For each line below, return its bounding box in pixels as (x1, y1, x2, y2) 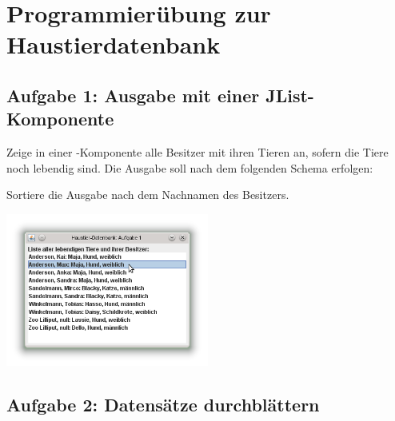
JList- (265, 82, 314, 107)
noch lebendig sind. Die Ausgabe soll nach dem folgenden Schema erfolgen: (6, 159, 373, 176)
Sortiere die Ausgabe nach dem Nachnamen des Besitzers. (6, 186, 289, 203)
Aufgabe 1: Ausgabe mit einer (6, 82, 260, 107)
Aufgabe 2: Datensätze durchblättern (6, 391, 320, 416)
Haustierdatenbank (6, 28, 221, 61)
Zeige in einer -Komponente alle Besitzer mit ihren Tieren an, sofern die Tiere (6, 144, 389, 161)
